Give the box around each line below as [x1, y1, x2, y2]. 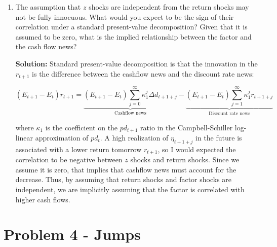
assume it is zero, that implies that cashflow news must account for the [15, 164, 236, 174]
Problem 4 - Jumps [4, 224, 141, 244]
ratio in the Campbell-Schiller [140, 122, 233, 132]
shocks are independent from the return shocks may [89, 2, 249, 12]
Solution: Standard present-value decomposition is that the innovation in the [15, 58, 258, 68]
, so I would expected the [157, 144, 236, 154]
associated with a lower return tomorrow [15, 144, 142, 154]
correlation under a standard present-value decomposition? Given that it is [15, 21, 248, 32]
